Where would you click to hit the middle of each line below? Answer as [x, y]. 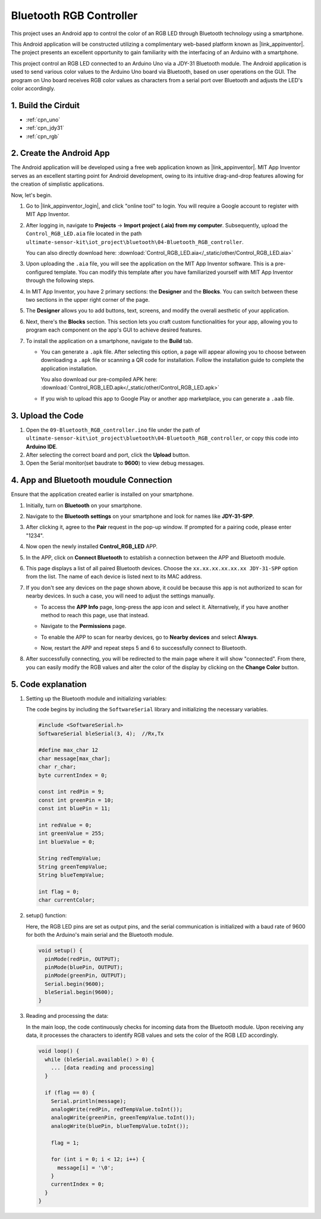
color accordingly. [33, 88]
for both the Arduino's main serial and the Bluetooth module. [100, 935]
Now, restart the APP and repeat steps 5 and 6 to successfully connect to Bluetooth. [144, 648]
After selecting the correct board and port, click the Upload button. [108, 455]
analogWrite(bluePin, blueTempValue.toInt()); [120, 1126]
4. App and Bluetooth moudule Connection [92, 480]
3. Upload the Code [47, 416]
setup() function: [46, 915]
